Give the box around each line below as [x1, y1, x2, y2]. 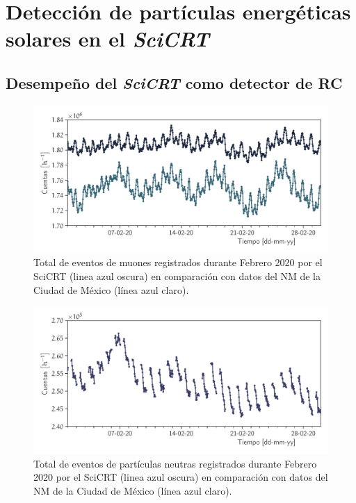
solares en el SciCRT [6, 24, 209, 53]
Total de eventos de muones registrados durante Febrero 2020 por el [33, 255, 323, 270]
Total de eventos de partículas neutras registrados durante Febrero [33, 456, 317, 470]
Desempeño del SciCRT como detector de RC [6, 72, 343, 93]
